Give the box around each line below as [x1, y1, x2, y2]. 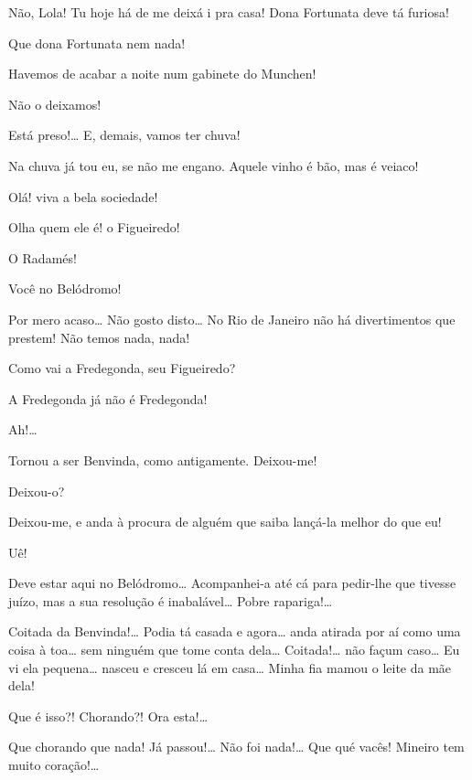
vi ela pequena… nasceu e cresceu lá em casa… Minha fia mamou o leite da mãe [8, 657, 452, 677]
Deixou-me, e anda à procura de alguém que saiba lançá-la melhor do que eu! [8, 512, 442, 531]
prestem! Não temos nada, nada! [8, 327, 190, 347]
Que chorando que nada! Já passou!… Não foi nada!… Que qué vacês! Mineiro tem [8, 737, 465, 756]
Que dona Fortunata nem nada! [8, 33, 186, 52]
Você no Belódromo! [8, 279, 122, 298]
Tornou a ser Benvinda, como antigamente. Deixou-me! [8, 450, 317, 469]
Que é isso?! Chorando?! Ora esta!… [8, 706, 209, 725]
